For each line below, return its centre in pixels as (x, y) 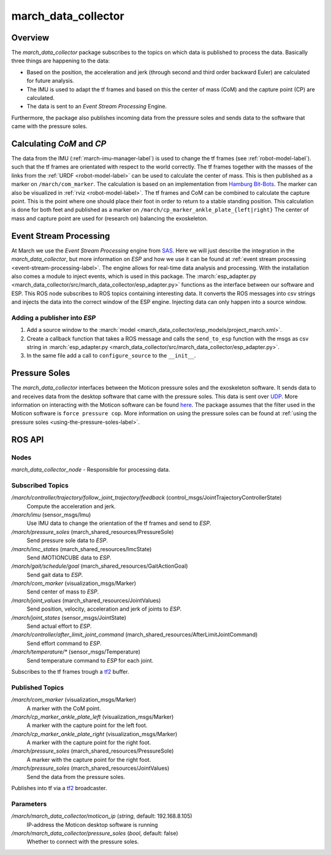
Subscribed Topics (40, 485)
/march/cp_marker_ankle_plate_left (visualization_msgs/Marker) (93, 717)
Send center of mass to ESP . (63, 592)
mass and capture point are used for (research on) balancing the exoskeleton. (110, 218)
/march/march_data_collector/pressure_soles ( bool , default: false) (95, 833)
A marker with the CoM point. (64, 708)
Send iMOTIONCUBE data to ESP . (69, 557)
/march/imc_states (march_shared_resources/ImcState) (82, 549)
